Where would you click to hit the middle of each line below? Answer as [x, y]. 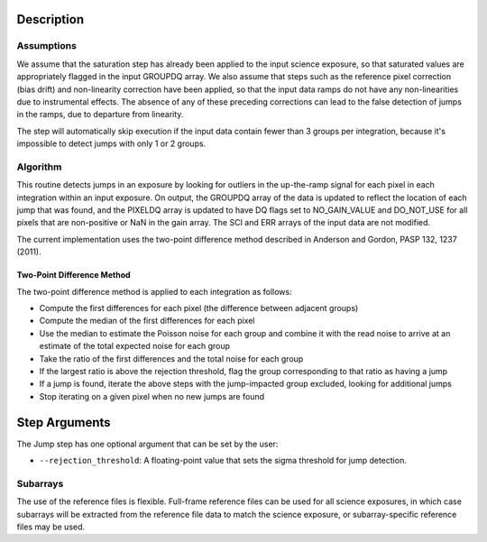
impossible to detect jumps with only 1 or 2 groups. [111, 143]
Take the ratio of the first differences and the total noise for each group [171, 358]
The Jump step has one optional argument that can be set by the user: [147, 444]
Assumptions [46, 46]
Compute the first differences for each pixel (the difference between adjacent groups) [199, 308]
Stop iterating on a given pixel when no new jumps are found [152, 396]
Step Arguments [64, 423]
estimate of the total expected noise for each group [134, 346]
